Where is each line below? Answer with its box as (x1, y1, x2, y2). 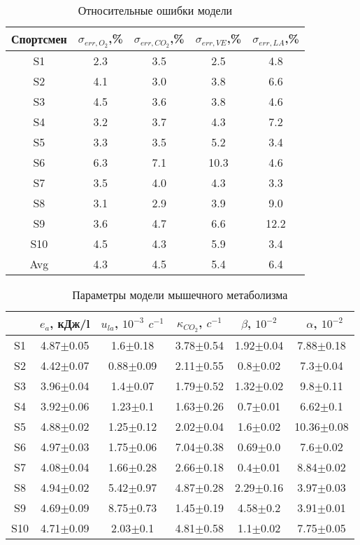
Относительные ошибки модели (78, 2, 233, 18)
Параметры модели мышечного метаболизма (72, 286, 288, 303)
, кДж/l (50, 315, 90, 331)
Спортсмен (11, 30, 67, 47)
